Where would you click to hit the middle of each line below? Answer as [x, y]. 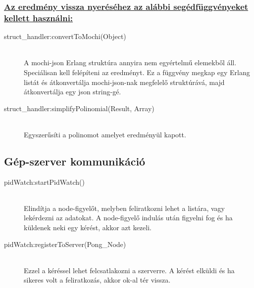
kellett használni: [39, 18]
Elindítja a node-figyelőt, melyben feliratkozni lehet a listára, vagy [124, 208]
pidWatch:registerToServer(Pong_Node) [65, 244]
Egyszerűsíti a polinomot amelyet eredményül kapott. [105, 134]
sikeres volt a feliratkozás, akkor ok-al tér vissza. [97, 280]
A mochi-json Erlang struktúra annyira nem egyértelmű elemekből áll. [130, 62]
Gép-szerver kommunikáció [75, 161]
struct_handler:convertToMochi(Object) [65, 36]
